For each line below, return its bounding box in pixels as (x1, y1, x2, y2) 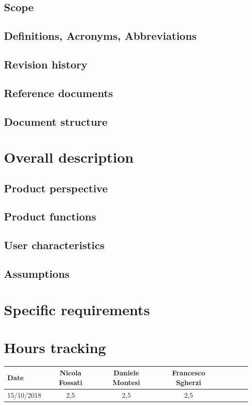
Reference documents (4, 85, 113, 100)
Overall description (4, 147, 134, 167)
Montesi (112, 377, 140, 387)
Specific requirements (4, 299, 150, 319)
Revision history (4, 56, 88, 71)
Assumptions (4, 266, 70, 281)
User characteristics (4, 237, 105, 253)
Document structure (4, 114, 108, 129)
